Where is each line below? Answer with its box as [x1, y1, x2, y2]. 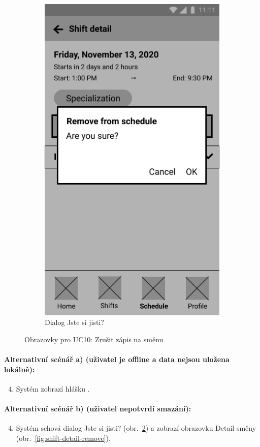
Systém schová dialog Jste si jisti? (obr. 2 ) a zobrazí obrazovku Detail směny [16, 423, 256, 433]
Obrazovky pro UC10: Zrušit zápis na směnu [24, 334, 164, 344]
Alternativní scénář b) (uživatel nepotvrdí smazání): [4, 403, 191, 413]
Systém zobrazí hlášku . [16, 383, 90, 394]
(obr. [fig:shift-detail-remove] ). [16, 432, 111, 443]
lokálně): [4, 364, 35, 374]
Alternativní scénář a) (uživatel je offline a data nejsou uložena [4, 353, 230, 364]
